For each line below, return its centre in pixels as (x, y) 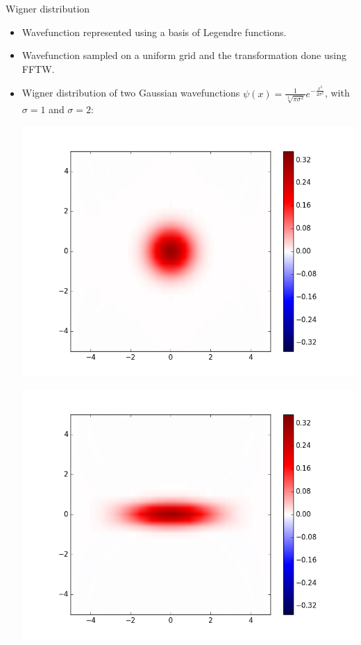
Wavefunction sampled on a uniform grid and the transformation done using (184, 55)
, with (337, 93)
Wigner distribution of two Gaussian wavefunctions (131, 93)
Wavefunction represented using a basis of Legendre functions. (154, 32)
